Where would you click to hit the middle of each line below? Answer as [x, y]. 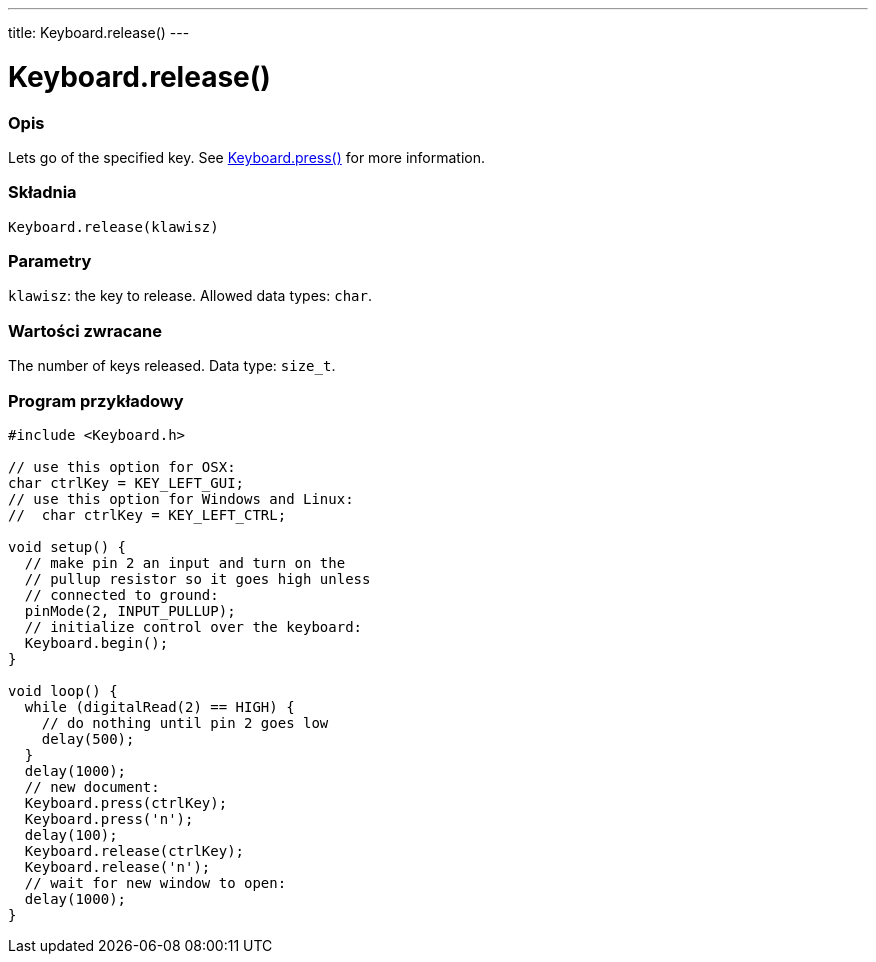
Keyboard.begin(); [96, 642]
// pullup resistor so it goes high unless [197, 578]
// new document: [92, 786]
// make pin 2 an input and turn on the [185, 562]
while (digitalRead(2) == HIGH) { [159, 706]
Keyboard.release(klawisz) [113, 226]
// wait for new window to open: [155, 882]
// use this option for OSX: [122, 466]
